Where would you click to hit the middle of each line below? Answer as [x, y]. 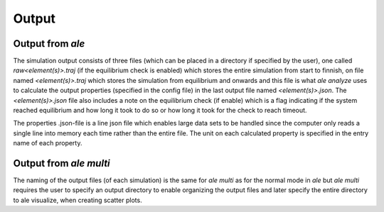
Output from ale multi [62, 163]
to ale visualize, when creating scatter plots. [78, 200]
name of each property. [48, 143]
